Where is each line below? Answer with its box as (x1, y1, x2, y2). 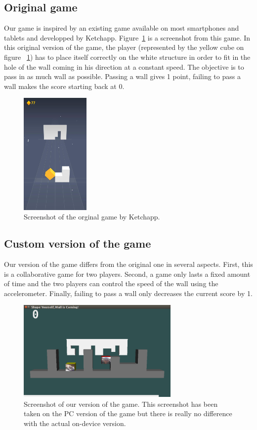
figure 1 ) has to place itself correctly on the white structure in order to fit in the (4, 51, 251, 62)
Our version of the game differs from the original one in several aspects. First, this (4, 258, 253, 269)
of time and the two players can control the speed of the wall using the (4, 278, 218, 289)
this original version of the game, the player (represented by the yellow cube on (4, 42, 244, 52)
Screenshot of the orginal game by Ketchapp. (24, 212, 160, 222)
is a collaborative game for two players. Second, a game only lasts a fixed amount (4, 268, 251, 279)
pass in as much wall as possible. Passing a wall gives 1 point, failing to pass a (4, 71, 241, 82)
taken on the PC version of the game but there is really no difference (24, 408, 232, 419)
